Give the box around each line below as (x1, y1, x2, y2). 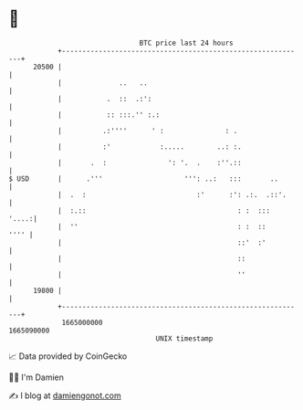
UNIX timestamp (155, 333, 214, 343)
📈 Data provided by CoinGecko (8, 351, 128, 362)
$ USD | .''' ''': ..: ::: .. (8, 173, 279, 184)
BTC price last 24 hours (139, 38, 234, 47)
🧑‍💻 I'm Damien (8, 372, 65, 383)
